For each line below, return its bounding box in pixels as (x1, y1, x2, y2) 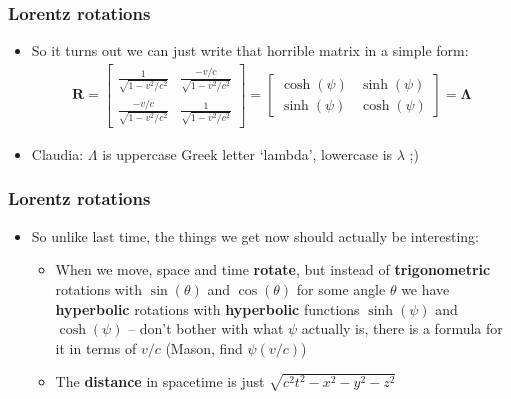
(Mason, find (165, 337, 243, 358)
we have (401, 278, 450, 299)
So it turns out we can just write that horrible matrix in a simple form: (31, 40, 469, 61)
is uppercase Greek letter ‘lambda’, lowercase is (102, 143, 393, 164)
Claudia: (31, 143, 84, 164)
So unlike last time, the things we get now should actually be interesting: (31, 225, 479, 246)
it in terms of (55, 337, 137, 358)
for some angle (296, 278, 386, 299)
